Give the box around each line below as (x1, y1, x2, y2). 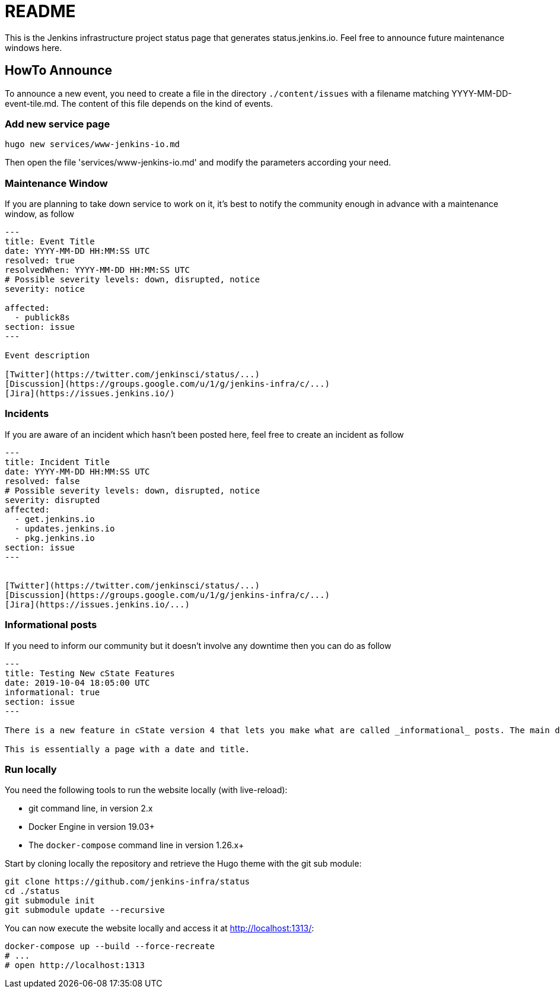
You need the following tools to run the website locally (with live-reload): (5, 785, 288, 795)
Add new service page (5, 117, 110, 130)
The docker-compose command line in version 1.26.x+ (28, 840, 244, 851)
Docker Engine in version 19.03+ (28, 822, 155, 832)
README (5, 1, 76, 21)
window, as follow (5, 209, 74, 219)
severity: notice (5, 284, 85, 294)
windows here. (5, 42, 62, 53)
